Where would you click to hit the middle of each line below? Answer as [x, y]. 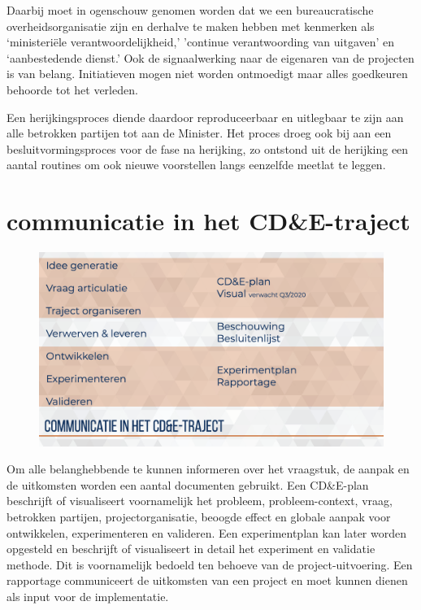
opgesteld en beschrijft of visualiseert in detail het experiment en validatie [191, 549]
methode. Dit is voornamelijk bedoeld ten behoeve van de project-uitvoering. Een [210, 564]
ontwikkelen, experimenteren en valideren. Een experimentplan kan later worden [206, 532]
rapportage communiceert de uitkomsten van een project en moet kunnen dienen [207, 580]
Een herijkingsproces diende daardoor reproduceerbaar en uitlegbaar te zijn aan [205, 117]
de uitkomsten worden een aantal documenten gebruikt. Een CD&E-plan [188, 484]
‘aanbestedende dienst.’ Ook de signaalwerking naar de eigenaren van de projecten [210, 57]
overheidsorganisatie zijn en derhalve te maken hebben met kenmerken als [191, 26]
